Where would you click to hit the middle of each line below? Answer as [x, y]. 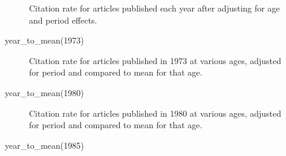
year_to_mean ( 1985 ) [44, 145]
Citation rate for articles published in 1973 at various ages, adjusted [155, 60]
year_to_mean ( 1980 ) [44, 92]
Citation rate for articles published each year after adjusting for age [154, 8]
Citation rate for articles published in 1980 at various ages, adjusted [155, 113]
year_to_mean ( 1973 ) [44, 40]
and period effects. [63, 20]
